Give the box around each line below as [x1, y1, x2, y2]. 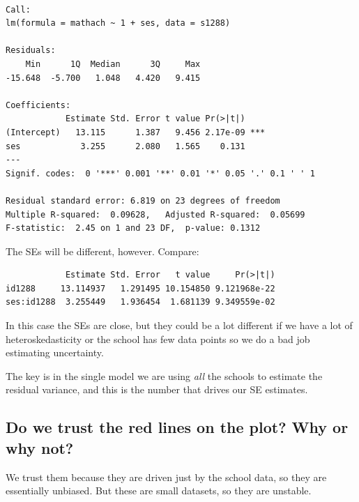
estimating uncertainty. [6, 345, 104, 360]
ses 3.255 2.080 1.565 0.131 [6, 141, 245, 151]
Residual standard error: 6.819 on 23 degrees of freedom [6, 195, 280, 206]
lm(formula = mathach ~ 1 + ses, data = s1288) [6, 18, 231, 29]
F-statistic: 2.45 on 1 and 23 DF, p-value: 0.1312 [6, 223, 261, 234]
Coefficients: [6, 100, 71, 110]
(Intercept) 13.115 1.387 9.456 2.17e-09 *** [6, 127, 266, 137]
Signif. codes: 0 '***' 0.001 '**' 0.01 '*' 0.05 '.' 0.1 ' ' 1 [6, 168, 315, 178]
